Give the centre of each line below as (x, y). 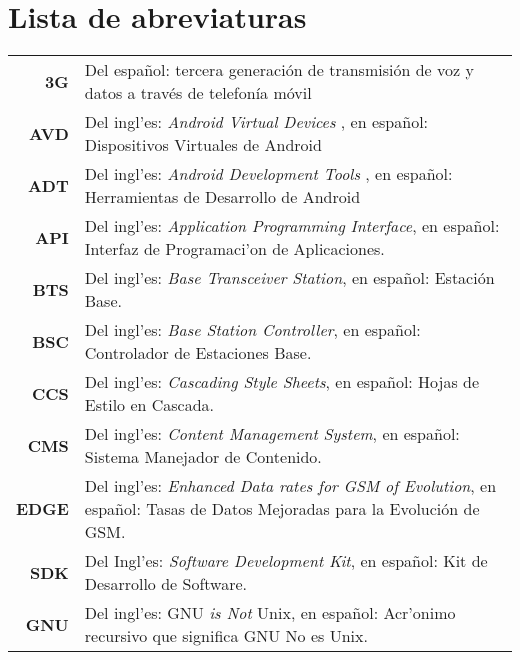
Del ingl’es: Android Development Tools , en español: (268, 174)
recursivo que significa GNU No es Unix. (226, 636)
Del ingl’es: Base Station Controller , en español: (252, 330)
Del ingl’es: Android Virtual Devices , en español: (256, 122)
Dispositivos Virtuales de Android (203, 145)
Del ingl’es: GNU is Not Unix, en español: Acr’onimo (270, 613)
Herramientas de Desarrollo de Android (222, 197)
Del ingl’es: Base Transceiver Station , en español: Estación (289, 278)
